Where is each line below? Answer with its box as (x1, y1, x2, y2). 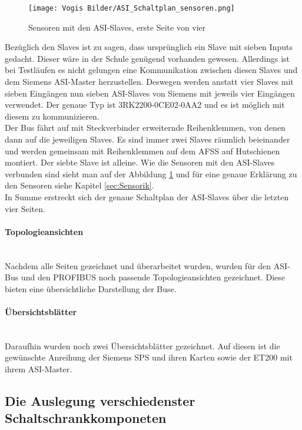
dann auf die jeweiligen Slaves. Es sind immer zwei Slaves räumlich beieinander (5, 133, 290, 145)
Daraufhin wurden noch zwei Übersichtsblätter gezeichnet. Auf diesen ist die (5, 339, 280, 352)
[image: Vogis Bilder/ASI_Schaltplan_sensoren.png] (28, 4, 235, 12)
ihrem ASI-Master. (5, 362, 72, 375)
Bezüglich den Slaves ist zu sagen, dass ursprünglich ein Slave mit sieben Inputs (5, 41, 293, 53)
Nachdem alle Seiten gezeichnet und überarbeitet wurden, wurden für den (5, 259, 271, 272)
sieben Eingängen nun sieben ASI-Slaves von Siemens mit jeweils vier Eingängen (5, 87, 295, 99)
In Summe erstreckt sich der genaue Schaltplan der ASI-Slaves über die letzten (5, 190, 289, 203)
